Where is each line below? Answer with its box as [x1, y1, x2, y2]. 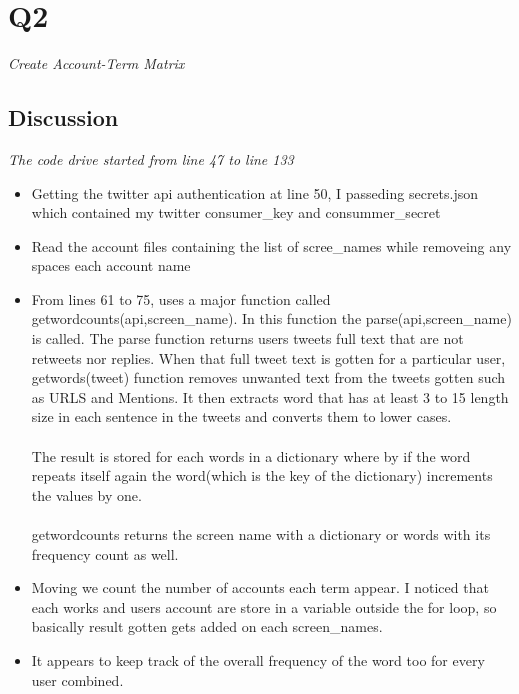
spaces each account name [31, 255, 191, 276]
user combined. [31, 669, 124, 690]
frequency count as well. [31, 543, 179, 564]
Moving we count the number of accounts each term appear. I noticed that [31, 577, 489, 598]
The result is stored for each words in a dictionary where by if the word [31, 445, 471, 466]
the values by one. [31, 484, 142, 505]
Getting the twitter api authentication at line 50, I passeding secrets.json [31, 182, 479, 203]
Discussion [8, 102, 119, 133]
